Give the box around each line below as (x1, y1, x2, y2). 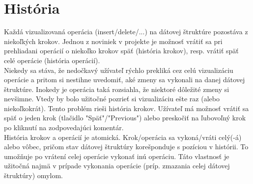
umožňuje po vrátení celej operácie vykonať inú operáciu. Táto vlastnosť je (4, 151, 229, 161)
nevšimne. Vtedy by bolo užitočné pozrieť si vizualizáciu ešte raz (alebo (4, 93, 220, 104)
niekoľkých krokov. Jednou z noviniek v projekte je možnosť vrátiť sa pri (4, 36, 223, 46)
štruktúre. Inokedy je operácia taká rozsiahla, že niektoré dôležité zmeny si (4, 84, 229, 94)
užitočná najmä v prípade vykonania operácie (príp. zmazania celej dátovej (4, 161, 230, 171)
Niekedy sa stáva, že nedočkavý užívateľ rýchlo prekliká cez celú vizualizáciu (4, 65, 233, 75)
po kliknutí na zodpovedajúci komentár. (4, 122, 124, 133)
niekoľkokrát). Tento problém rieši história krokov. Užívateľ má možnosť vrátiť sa (4, 103, 249, 113)
